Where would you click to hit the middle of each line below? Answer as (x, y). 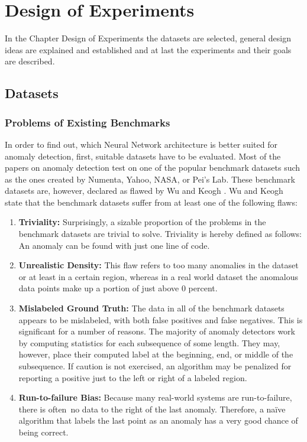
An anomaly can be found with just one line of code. (114, 245)
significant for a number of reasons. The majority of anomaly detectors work (157, 331)
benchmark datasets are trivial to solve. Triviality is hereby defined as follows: (160, 234)
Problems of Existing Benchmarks (88, 122)
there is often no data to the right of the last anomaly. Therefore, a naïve (152, 409)
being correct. (43, 432)
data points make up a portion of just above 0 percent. (118, 288)
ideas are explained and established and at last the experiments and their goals (148, 49)
